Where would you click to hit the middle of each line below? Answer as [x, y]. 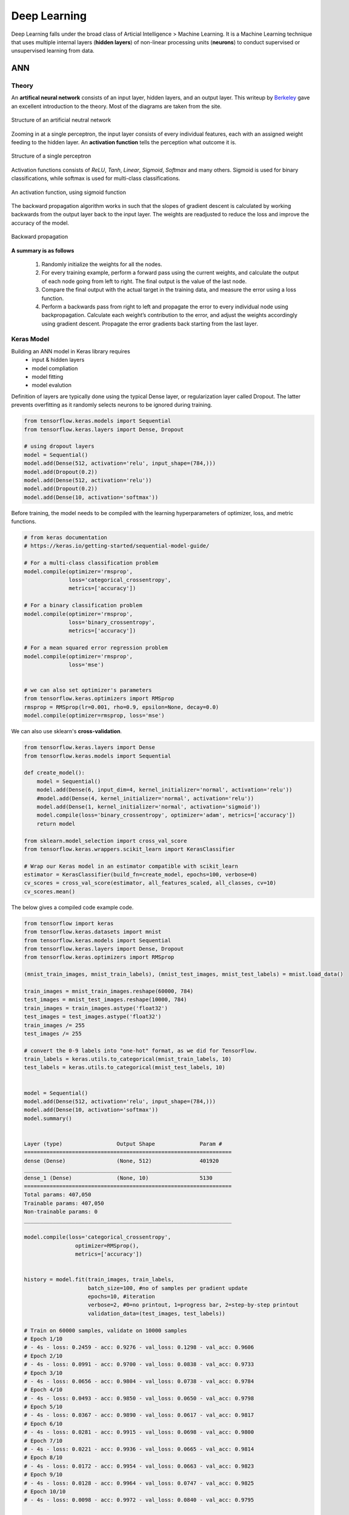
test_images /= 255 [53, 1034]
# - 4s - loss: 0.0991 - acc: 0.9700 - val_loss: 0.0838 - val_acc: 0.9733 [139, 1364]
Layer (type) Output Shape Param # [123, 1144]
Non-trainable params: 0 [61, 1212]
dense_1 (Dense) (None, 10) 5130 [118, 1178]
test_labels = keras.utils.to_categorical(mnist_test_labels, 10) [125, 1067]
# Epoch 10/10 [45, 1491]
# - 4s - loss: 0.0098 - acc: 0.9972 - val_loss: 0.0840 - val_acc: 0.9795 [139, 1500]
